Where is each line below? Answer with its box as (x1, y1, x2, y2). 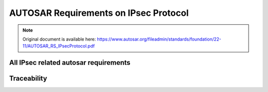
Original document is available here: (22, 36, 96, 42)
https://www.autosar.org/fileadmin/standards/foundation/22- (97, 36, 222, 42)
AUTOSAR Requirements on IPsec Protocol (9, 7, 189, 18)
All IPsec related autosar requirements (9, 58, 131, 67)
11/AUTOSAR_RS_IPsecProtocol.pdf (22, 43, 95, 49)
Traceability (9, 74, 47, 83)
